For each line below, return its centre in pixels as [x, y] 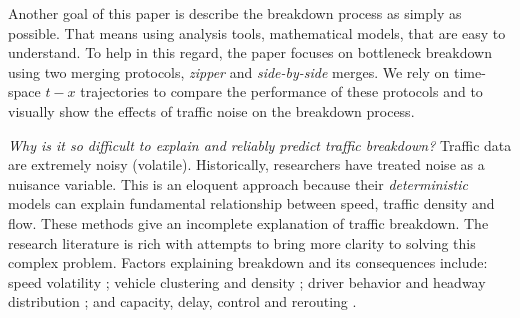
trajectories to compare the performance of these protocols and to [281, 91]
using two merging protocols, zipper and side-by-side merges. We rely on [229, 71]
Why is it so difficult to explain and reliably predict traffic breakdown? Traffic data [260, 144]
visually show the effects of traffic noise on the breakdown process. [211, 110]
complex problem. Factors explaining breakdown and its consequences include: [248, 262]
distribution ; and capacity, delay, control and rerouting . [182, 301]
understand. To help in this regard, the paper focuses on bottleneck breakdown [250, 52]
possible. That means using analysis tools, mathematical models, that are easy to [257, 32]
